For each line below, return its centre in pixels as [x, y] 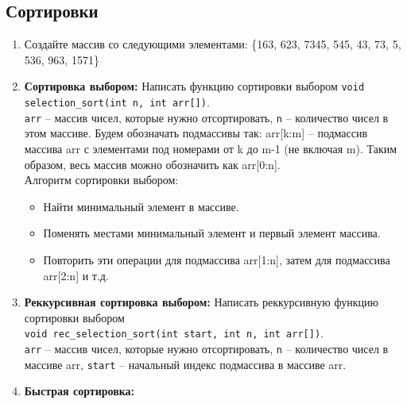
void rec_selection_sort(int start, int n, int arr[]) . [174, 333]
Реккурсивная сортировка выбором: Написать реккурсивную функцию [201, 302]
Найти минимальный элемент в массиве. [141, 206]
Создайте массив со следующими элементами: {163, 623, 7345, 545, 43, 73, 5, [213, 44]
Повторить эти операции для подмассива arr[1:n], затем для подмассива [217, 259]
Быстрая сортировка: [79, 391]
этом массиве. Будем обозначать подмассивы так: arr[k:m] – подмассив [196, 133]
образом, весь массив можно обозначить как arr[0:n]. [152, 164]
